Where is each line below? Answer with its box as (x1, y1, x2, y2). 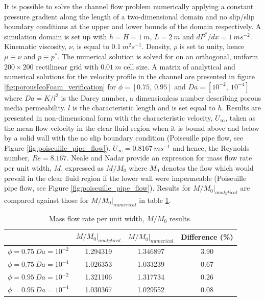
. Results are (222, 102, 261, 113)
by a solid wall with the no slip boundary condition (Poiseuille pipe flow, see (4, 132, 244, 143)
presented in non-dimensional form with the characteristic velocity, (4, 112, 213, 123)
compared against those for (4, 194, 89, 205)
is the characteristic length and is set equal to (73, 102, 215, 113)
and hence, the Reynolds (173, 142, 250, 153)
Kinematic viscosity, (4, 41, 67, 52)
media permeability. (4, 102, 66, 113)
